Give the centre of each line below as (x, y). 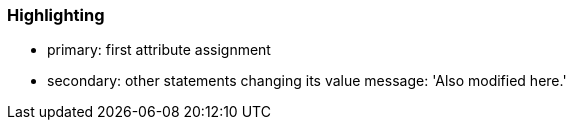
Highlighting (56, 15)
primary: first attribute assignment (159, 50)
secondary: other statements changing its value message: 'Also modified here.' (307, 81)
